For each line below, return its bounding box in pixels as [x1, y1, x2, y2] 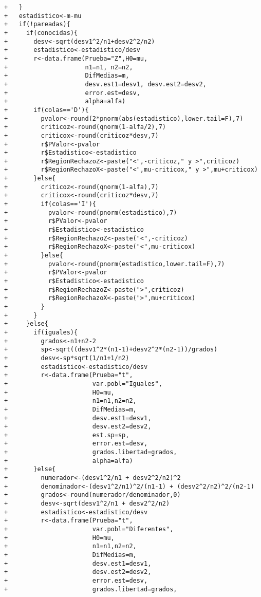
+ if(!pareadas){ [4, 21, 70, 28]
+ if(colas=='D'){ [4, 106, 89, 114]
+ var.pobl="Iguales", [4, 380, 162, 387]
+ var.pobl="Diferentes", [4, 526, 174, 533]
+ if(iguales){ [4, 328, 78, 336]
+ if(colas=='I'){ [4, 200, 96, 208]
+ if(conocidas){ [4, 29, 78, 36]
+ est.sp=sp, [4, 431, 129, 439]
